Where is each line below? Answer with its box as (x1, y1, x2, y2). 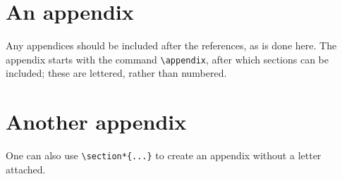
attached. (6, 161, 46, 176)
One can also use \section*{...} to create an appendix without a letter (6, 148, 322, 163)
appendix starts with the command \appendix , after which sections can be (6, 51, 329, 66)
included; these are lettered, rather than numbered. (6, 66, 227, 80)
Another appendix (6, 107, 187, 136)
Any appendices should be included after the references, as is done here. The (6, 38, 337, 53)
